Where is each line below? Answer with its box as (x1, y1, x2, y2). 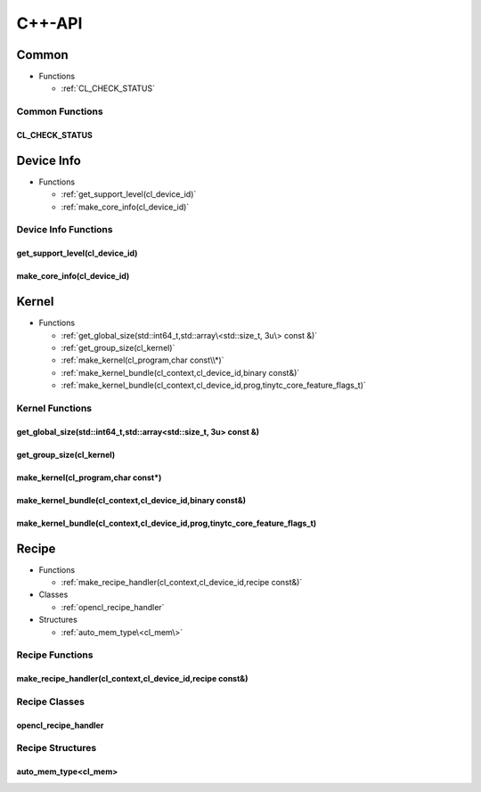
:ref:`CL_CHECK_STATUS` (61, 83, 156, 94)
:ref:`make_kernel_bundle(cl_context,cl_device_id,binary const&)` (61, 367, 300, 378)
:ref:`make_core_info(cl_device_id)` (61, 201, 190, 212)
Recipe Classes (16, 695, 85, 707)
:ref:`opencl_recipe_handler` (61, 601, 165, 612)
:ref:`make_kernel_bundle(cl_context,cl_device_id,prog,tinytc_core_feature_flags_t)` (61, 380, 367, 391)
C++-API (16, 13, 83, 33)
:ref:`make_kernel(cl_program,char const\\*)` (61, 355, 224, 365)
